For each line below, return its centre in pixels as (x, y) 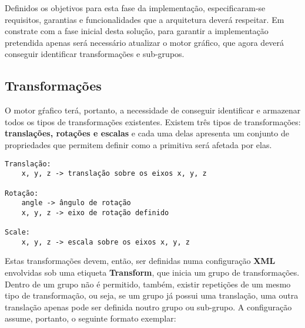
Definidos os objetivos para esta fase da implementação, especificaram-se (135, 8)
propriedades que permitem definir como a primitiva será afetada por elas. (138, 144)
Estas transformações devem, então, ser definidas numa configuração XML (140, 261)
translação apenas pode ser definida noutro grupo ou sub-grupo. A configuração (148, 307)
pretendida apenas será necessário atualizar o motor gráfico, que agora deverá (145, 42)
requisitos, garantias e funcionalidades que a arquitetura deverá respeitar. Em (145, 19)
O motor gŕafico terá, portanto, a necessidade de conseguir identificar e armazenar (153, 110)
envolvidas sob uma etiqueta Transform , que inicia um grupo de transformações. (152, 272)
